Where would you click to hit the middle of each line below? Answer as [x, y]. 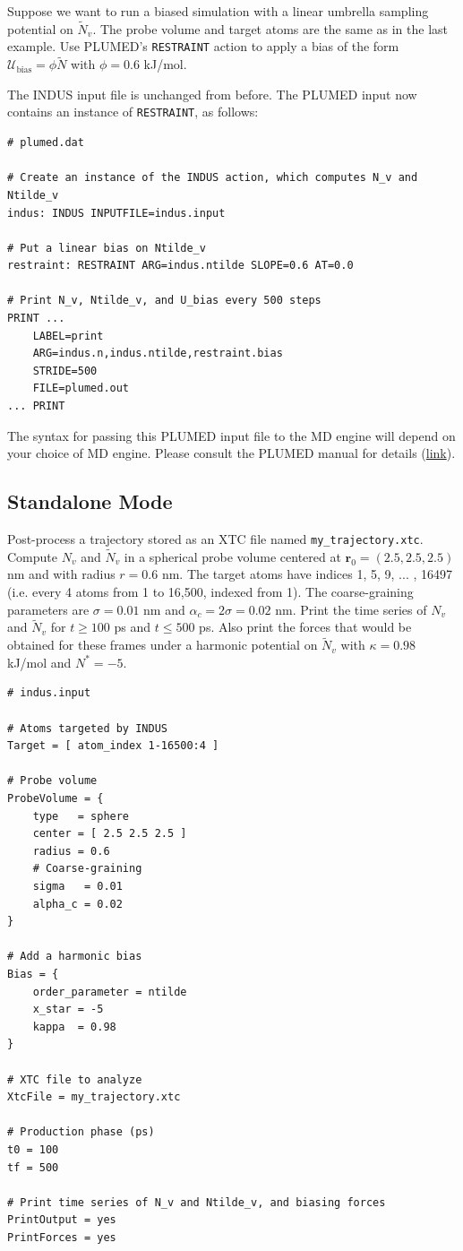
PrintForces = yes [62, 1237]
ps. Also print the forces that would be [305, 627]
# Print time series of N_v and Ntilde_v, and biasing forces [197, 1202]
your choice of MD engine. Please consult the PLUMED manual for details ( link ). [231, 453]
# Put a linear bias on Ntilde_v [107, 248]
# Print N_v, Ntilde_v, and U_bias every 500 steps [164, 301]
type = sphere [81, 816]
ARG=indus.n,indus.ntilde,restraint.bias [158, 354]
